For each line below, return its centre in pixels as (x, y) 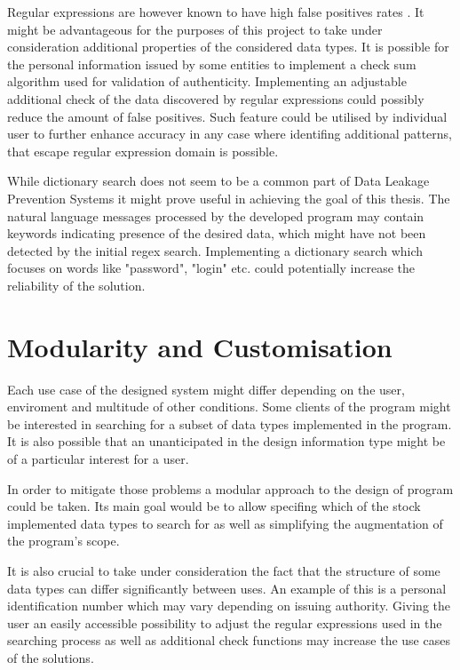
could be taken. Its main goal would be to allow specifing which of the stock (214, 506)
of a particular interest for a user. (98, 459)
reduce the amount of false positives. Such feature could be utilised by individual (227, 116)
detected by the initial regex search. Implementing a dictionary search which (215, 250)
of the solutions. (51, 657)
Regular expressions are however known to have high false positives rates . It (216, 12)
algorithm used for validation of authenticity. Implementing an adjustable (207, 81)
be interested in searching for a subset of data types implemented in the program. (230, 423)
